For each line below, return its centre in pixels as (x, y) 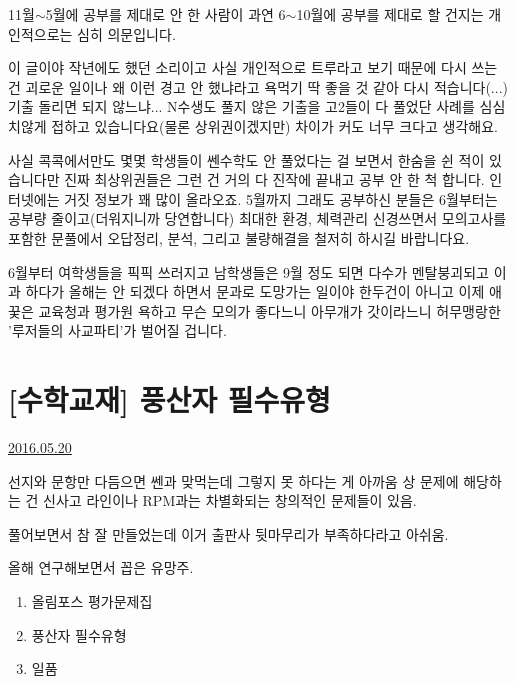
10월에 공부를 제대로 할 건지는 (390, 14)
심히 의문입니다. (126, 33)
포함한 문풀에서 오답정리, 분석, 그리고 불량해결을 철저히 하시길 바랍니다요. (239, 237)
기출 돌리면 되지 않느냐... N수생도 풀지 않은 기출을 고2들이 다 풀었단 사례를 (241, 106)
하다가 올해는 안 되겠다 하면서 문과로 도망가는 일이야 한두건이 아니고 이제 (255, 291)
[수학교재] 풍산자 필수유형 (169, 399)
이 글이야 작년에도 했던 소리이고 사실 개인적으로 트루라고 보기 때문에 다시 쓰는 (253, 67)
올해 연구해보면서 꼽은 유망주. (101, 567)
